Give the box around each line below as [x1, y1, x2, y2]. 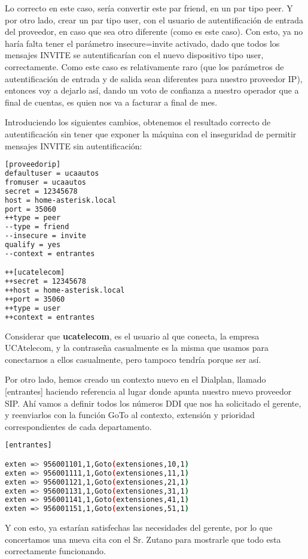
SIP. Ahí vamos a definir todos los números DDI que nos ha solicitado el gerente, [5, 396, 301, 409]
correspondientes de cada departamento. [5, 420, 152, 432]
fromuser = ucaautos [5, 178, 87, 187]
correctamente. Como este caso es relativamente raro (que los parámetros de [5, 60, 284, 73]
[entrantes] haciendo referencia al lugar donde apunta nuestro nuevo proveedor [5, 385, 292, 398]
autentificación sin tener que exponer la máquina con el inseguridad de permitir [5, 127, 297, 140]
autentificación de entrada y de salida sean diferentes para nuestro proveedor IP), [5, 72, 303, 85]
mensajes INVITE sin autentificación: [5, 139, 142, 152]
